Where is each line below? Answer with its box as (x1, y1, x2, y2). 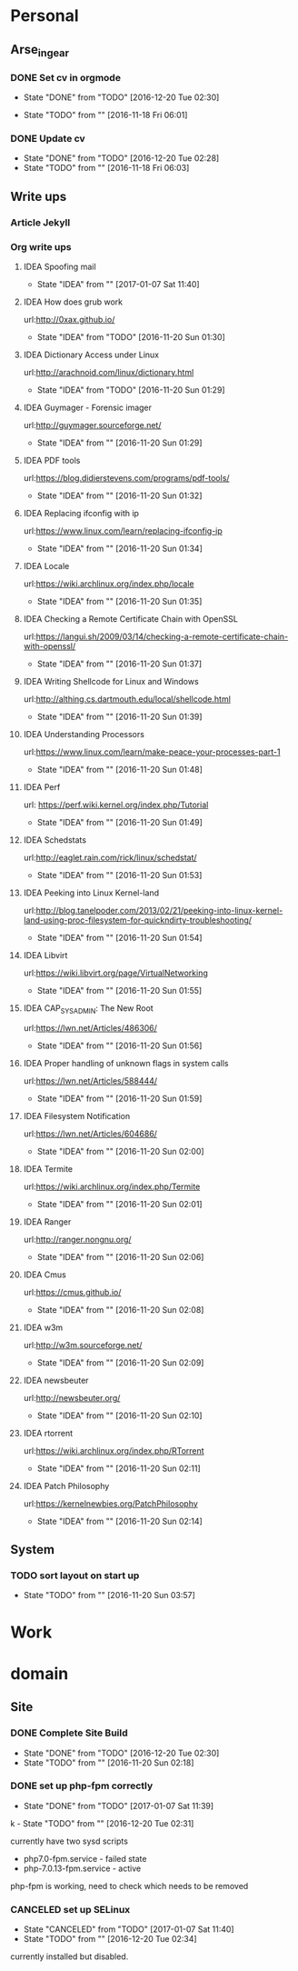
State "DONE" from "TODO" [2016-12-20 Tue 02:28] (23, 153, 220, 164)
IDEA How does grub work (23, 296, 124, 307)
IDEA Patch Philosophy (23, 1480, 110, 1491)
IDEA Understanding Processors (23, 728, 144, 739)
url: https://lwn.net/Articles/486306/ (23, 1022, 158, 1033)
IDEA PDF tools (23, 455, 81, 465)
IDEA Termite (23, 1163, 74, 1174)
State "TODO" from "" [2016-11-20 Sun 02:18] (23, 1756, 194, 1768)
